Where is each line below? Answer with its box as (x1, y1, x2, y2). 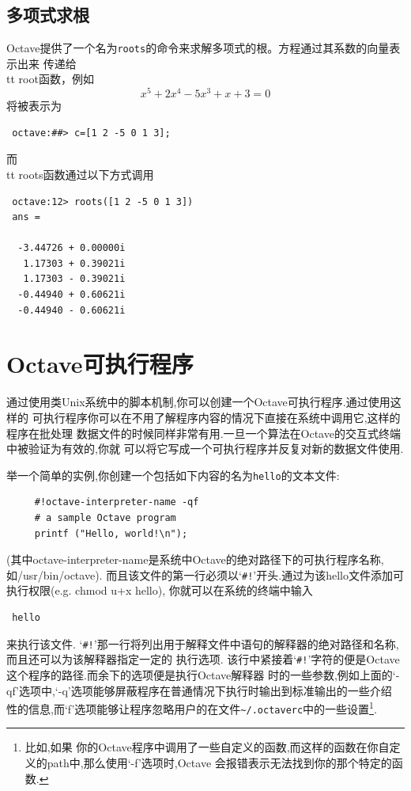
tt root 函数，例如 (6, 70, 94, 87)
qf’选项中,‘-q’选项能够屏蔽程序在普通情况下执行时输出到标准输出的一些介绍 (6, 682, 392, 698)
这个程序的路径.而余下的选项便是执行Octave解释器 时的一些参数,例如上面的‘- (6, 666, 400, 683)
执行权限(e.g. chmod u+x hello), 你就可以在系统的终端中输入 (6, 582, 313, 599)
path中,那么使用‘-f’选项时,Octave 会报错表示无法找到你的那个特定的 (47, 755, 392, 771)
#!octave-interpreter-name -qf (34, 496, 199, 508)
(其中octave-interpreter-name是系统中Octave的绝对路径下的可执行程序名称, (6, 551, 384, 568)
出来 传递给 (17, 55, 77, 71)
